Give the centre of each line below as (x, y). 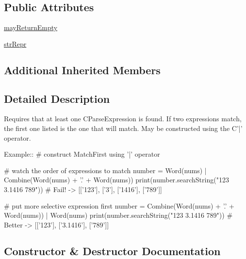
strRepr (15, 43)
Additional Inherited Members (82, 70)
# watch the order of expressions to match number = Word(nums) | (105, 170)
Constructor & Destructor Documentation (112, 251)
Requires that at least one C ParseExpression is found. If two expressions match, (123, 119)
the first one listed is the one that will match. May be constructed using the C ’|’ (123, 128)
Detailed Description (57, 98)
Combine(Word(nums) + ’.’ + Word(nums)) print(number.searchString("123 (116, 180)
